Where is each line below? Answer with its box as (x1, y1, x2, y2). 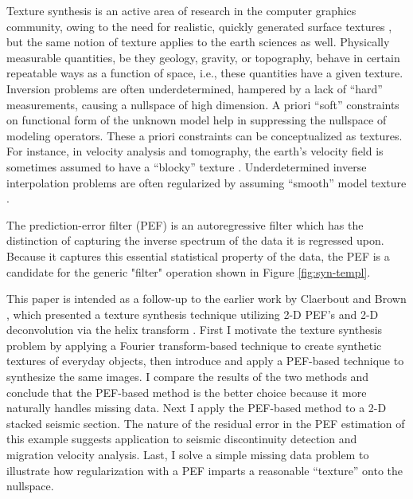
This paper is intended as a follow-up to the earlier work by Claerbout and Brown (6, 290, 407, 307)
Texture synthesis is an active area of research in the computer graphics (6, 2, 357, 18)
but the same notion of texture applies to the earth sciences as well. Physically (6, 33, 390, 50)
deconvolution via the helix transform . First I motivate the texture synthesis (6, 321, 383, 338)
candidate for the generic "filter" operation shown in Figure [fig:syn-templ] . (6, 263, 371, 280)
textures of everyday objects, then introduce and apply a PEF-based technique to (6, 352, 404, 369)
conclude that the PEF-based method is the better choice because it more (6, 383, 367, 400)
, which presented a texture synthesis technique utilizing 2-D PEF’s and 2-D (6, 305, 379, 322)
